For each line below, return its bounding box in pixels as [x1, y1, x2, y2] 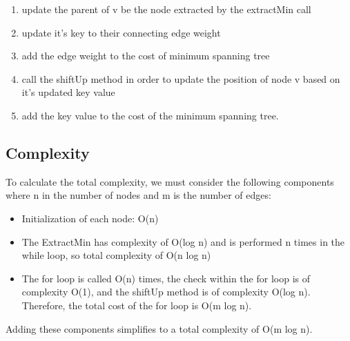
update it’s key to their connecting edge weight [21, 25, 221, 39]
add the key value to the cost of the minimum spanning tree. [21, 108, 279, 122]
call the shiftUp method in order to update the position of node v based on [21, 71, 340, 86]
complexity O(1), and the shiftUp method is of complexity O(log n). [21, 284, 311, 299]
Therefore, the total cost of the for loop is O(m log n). [21, 298, 252, 312]
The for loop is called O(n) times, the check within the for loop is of [21, 271, 310, 285]
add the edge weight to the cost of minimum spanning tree [21, 48, 270, 63]
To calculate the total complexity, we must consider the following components [6, 174, 334, 188]
